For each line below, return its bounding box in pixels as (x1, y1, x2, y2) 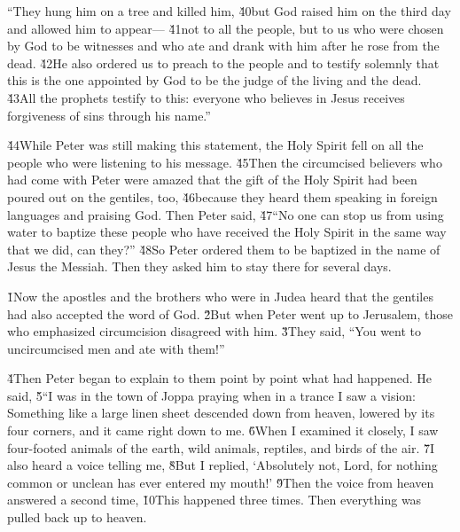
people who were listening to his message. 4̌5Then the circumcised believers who (7, 153, 442, 171)
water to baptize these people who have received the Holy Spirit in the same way (7, 223, 447, 241)
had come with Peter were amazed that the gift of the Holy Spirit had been (7, 170, 417, 189)
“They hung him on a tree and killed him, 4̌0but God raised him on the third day (7, 2, 451, 20)
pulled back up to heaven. (7, 508, 147, 527)
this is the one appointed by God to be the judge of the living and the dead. (7, 71, 422, 90)
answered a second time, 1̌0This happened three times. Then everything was (7, 490, 422, 509)
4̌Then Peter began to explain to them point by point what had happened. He (7, 369, 432, 387)
